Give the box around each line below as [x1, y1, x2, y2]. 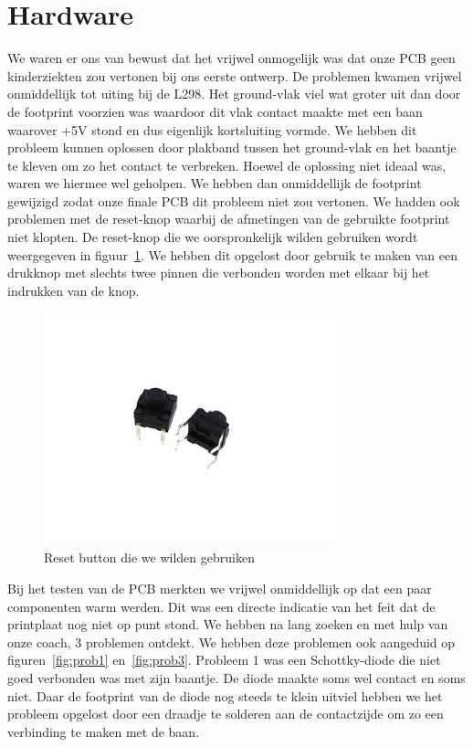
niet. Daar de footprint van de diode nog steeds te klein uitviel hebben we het [7, 686, 443, 705]
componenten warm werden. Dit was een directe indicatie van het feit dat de [7, 596, 436, 615]
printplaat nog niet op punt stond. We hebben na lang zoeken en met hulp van [7, 615, 448, 634]
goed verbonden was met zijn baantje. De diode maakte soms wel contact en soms [7, 668, 466, 687]
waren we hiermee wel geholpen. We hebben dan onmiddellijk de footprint [7, 174, 422, 193]
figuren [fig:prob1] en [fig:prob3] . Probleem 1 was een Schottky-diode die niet [7, 650, 441, 669]
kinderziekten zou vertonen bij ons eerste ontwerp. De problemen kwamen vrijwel [7, 66, 462, 85]
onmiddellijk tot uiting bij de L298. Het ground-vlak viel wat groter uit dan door [7, 84, 461, 103]
